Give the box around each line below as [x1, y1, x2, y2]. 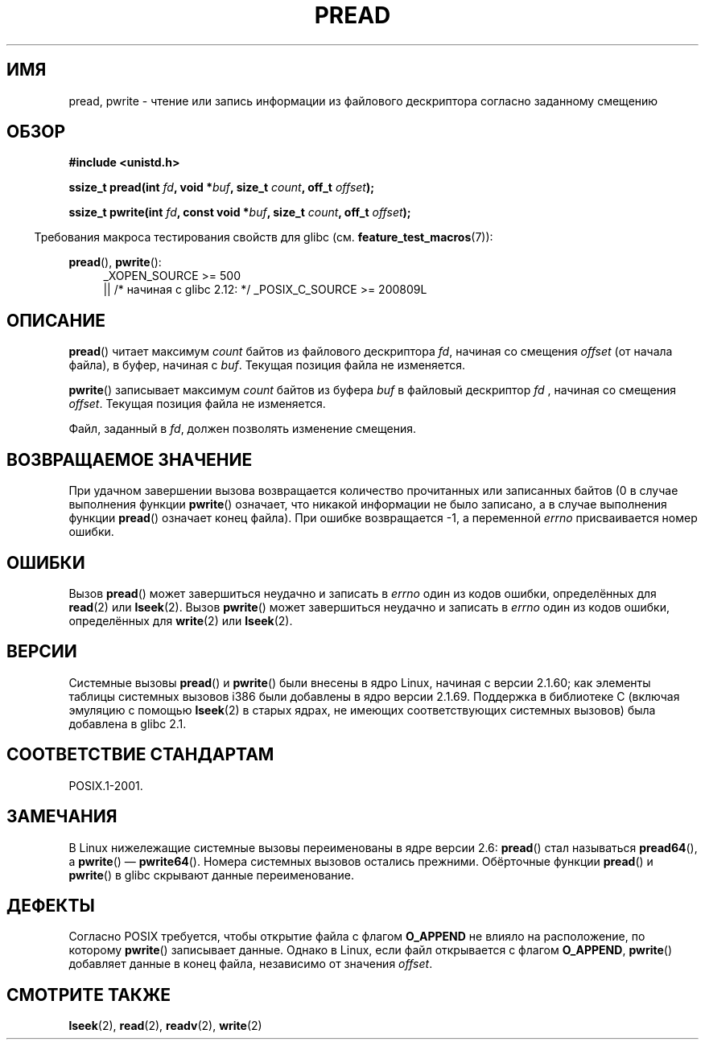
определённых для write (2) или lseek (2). [68, 613, 293, 628]
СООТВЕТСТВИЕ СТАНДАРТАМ [6, 744, 274, 765]
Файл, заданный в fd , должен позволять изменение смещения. [68, 422, 417, 436]
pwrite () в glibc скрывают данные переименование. [68, 867, 354, 882]
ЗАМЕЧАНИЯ [6, 806, 117, 827]
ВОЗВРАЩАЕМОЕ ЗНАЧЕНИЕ [6, 449, 253, 470]
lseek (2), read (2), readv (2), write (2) [68, 1019, 262, 1033]
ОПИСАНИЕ [6, 310, 105, 331]
